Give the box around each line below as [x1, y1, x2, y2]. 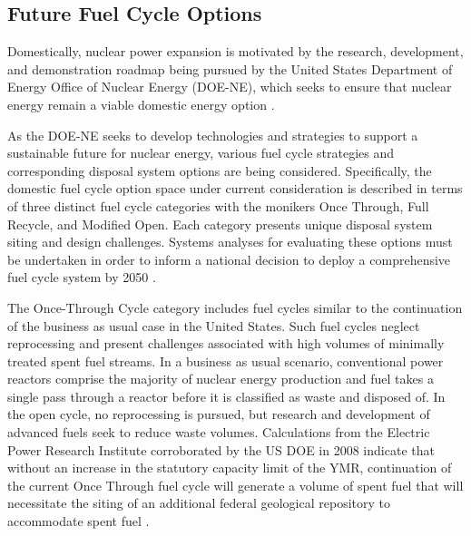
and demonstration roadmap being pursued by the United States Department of [7, 59, 453, 78]
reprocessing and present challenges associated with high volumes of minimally [7, 334, 445, 353]
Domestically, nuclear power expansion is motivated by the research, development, [7, 42, 464, 61]
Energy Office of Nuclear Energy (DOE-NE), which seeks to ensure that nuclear [7, 77, 452, 96]
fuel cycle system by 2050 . [7, 268, 156, 287]
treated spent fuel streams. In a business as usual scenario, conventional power [7, 351, 444, 370]
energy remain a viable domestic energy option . [7, 94, 275, 113]
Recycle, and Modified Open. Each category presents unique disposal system [7, 214, 433, 233]
